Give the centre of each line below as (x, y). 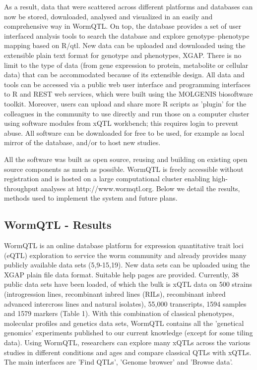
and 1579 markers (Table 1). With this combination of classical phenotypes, (119, 313)
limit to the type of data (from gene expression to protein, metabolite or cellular (126, 65)
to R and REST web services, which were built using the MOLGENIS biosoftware (128, 94)
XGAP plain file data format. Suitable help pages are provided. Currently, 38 (122, 274)
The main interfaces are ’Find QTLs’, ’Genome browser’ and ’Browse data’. (119, 362)
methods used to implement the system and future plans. (91, 198)
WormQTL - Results (58, 225)
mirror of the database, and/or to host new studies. (82, 142)
